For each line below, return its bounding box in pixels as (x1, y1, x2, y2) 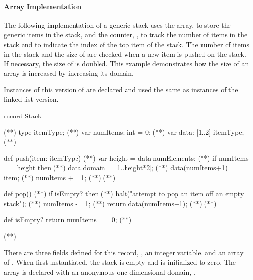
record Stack (4, 110, 42, 120)
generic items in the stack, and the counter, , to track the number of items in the (4, 29, 248, 40)
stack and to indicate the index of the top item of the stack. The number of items (4, 39, 249, 49)
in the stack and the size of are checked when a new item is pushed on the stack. (4, 48, 246, 59)
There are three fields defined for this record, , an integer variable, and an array (4, 247, 244, 257)
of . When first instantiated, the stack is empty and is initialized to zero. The (4, 257, 236, 267)
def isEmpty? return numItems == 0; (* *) (4, 214, 132, 225)
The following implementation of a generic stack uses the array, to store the (4, 20, 231, 30)
